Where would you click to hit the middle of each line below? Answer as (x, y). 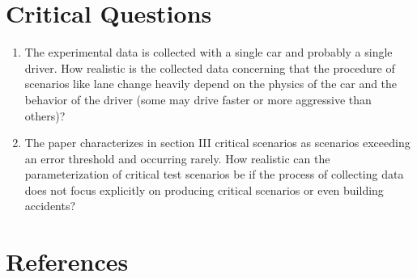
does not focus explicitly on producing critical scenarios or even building (204, 190)
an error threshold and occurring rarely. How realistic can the (177, 158)
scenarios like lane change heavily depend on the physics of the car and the (211, 84)
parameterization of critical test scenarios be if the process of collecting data (214, 174)
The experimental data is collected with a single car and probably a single (208, 52)
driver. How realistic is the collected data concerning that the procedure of (210, 67)
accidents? (50, 206)
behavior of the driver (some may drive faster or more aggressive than (198, 99)
